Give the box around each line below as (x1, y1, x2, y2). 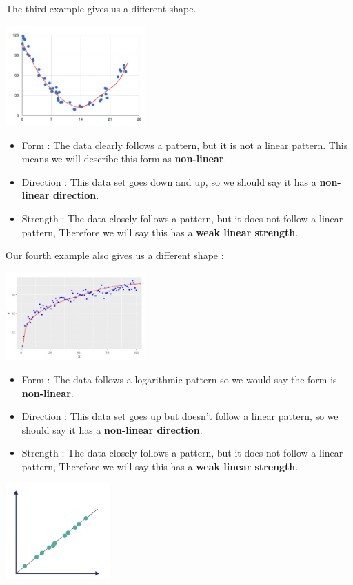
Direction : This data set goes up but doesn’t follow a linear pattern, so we (21, 409, 339, 423)
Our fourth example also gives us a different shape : (6, 248, 224, 262)
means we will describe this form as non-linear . (21, 151, 227, 166)
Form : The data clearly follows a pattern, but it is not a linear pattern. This (21, 137, 348, 152)
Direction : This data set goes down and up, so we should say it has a (21, 174, 316, 189)
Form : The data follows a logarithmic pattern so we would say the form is (21, 372, 337, 386)
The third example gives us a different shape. (6, 1, 196, 15)
